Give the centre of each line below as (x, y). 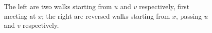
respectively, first (164, 6)
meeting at (20, 16)
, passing (189, 16)
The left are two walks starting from (58, 6)
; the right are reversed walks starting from (106, 16)
